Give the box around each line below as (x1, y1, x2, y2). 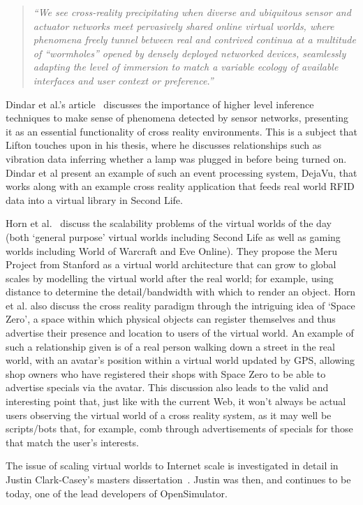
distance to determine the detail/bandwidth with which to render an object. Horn (6, 284, 356, 299)
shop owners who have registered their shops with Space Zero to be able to (6, 366, 326, 381)
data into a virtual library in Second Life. (6, 192, 183, 207)
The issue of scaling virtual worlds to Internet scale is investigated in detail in (6, 458, 339, 473)
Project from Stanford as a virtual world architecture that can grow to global (6, 257, 336, 272)
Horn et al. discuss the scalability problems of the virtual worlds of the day (6, 216, 332, 230)
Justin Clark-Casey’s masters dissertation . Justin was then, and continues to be (6, 472, 351, 486)
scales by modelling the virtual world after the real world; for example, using (6, 270, 334, 285)
